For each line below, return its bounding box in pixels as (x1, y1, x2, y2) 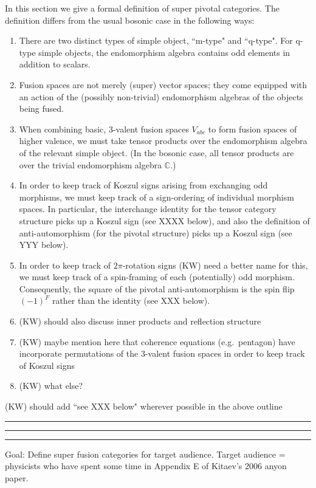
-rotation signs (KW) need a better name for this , (122, 258, 308, 271)
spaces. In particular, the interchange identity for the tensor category (19, 202, 276, 215)
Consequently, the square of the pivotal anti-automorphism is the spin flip (19, 282, 295, 295)
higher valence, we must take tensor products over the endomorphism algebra (19, 134, 307, 147)
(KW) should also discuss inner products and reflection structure (19, 315, 261, 328)
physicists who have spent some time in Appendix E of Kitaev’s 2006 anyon (5, 459, 287, 472)
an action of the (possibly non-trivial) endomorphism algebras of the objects (19, 90, 303, 103)
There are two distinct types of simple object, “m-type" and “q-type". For (19, 34, 293, 47)
